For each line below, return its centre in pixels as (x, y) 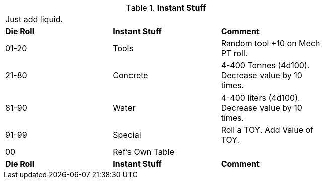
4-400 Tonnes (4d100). (265, 65)
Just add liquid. (34, 19)
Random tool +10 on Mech (271, 43)
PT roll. (234, 53)
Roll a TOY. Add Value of (267, 130)
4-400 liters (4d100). (261, 98)
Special (127, 135)
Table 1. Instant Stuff (166, 8)
